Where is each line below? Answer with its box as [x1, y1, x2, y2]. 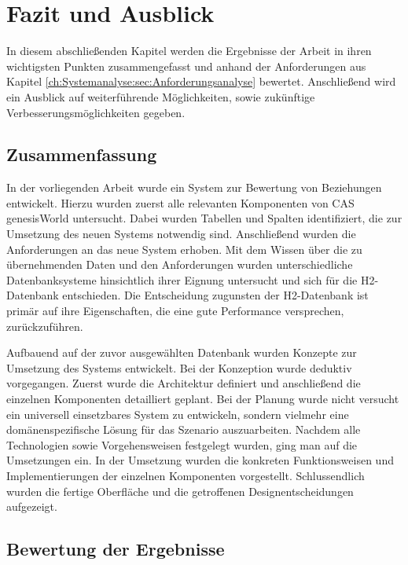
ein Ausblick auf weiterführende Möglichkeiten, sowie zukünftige [6, 88, 315, 105]
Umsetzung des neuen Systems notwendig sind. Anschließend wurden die [6, 226, 356, 242]
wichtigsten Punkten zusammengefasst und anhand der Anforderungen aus [6, 57, 366, 74]
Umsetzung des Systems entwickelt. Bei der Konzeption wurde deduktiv [6, 359, 352, 376]
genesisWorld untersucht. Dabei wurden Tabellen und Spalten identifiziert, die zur [6, 210, 402, 226]
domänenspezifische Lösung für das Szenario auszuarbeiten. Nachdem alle [6, 421, 361, 438]
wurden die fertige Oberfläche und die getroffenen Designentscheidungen [6, 482, 354, 499]
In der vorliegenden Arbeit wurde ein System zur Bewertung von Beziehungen [6, 179, 382, 196]
